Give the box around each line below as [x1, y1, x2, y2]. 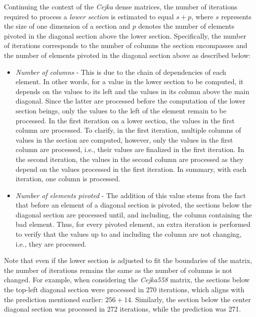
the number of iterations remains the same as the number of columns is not [4, 264, 232, 275]
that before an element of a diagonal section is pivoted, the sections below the [15, 200, 252, 210]
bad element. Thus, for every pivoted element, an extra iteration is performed [15, 219, 251, 229]
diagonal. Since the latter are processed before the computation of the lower [15, 96, 246, 106]
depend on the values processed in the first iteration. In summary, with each [15, 163, 247, 174]
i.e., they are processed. [15, 238, 87, 249]
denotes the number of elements [138, 21, 234, 31]
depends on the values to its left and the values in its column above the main [15, 86, 250, 96]
